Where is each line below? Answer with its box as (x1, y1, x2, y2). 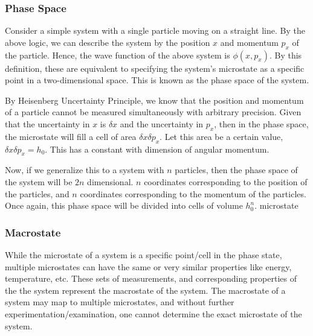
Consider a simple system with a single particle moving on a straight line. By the (5, 24, 305, 37)
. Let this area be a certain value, (160, 130, 283, 142)
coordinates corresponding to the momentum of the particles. (80, 187, 306, 200)
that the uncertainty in (5, 117, 90, 130)
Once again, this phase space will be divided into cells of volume (5, 199, 243, 212)
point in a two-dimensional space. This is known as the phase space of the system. (5, 74, 309, 86)
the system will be (5, 175, 73, 188)
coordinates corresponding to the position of (144, 175, 308, 188)
